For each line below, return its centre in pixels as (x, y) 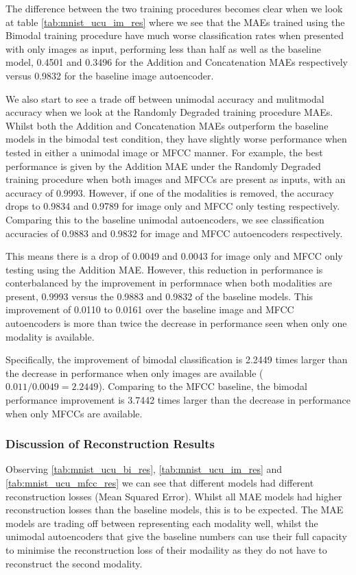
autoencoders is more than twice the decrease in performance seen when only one (176, 323)
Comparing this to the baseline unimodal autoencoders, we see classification (165, 219)
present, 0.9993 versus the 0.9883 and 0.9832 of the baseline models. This (159, 296)
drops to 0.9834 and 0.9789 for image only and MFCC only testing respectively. (173, 206)
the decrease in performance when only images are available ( (134, 372)
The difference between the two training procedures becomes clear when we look (174, 8)
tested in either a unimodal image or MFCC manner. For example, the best (164, 152)
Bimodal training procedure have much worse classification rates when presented (175, 35)
